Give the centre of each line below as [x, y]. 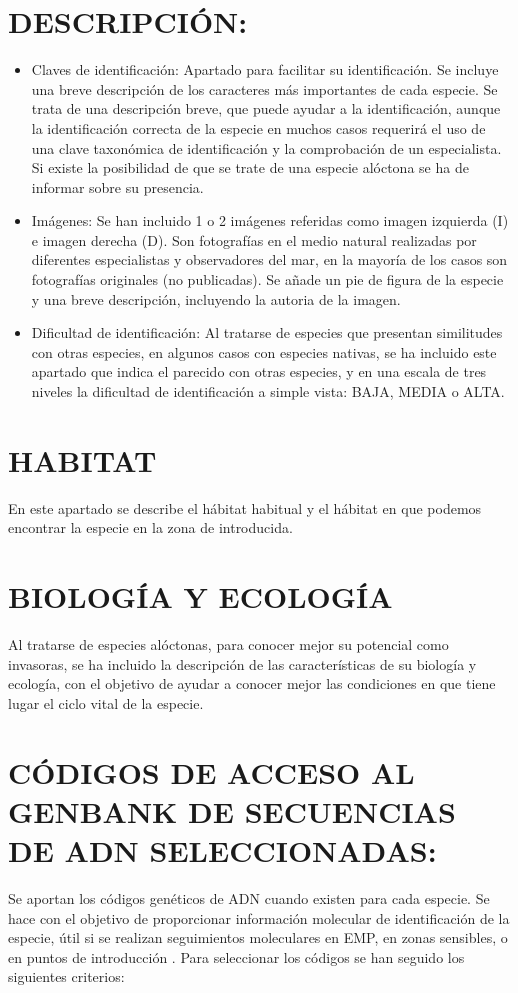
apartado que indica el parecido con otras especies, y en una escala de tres [259, 371]
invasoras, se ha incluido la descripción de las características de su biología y [242, 663]
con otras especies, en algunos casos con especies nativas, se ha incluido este [264, 351]
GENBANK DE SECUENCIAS [232, 810]
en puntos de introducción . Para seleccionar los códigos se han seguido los [236, 956]
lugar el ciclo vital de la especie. [106, 702]
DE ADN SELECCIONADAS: [222, 850]
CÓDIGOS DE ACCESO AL [211, 771]
